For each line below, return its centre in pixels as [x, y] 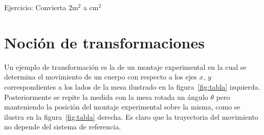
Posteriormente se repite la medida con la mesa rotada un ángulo [106, 97]
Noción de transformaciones [104, 42]
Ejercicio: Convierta [35, 7]
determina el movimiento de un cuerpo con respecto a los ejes [101, 77]
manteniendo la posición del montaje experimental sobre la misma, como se [122, 107]
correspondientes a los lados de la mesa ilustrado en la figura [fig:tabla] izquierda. [132, 86]
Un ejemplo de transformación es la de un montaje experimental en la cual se [125, 66]
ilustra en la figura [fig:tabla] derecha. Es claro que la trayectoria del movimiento [131, 116]
